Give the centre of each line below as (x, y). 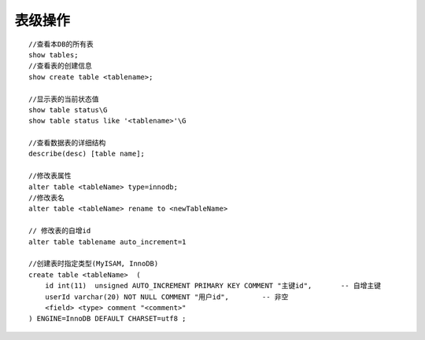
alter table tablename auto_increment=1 (107, 242)
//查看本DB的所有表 (61, 44)
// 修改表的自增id (60, 231)
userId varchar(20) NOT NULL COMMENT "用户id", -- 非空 (166, 297)
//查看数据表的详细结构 (67, 143)
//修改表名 (46, 198)
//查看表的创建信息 (60, 66)
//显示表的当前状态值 (64, 99)
